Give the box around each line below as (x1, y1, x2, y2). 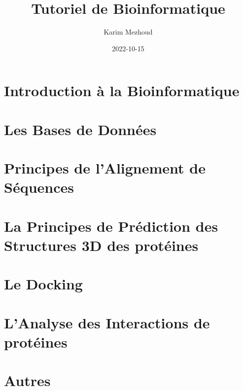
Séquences (4, 177, 74, 197)
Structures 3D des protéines (4, 235, 199, 255)
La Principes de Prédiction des (4, 215, 218, 236)
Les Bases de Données (4, 119, 157, 139)
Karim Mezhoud (104, 27, 153, 37)
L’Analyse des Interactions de (4, 312, 210, 332)
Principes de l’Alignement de (4, 158, 206, 178)
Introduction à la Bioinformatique (4, 80, 240, 101)
